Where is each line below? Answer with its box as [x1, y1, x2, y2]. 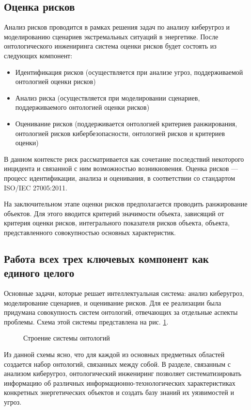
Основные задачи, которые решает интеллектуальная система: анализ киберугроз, [4, 288, 244, 298]
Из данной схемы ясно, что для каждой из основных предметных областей [4, 349, 225, 359]
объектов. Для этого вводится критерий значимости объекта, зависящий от [4, 208, 224, 218]
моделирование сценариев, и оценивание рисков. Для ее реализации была [4, 297, 221, 307]
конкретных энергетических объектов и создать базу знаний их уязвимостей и [4, 387, 234, 397]
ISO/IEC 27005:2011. [4, 182, 67, 192]
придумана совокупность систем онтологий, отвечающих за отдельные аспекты [4, 307, 238, 317]
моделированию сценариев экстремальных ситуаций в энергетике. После [4, 31, 219, 41]
